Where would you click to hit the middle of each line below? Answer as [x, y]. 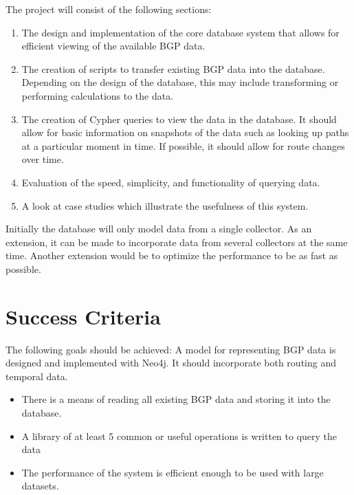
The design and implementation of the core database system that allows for [180, 32]
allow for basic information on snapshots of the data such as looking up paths [185, 132]
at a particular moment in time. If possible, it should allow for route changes [183, 145]
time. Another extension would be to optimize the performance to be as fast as [172, 255]
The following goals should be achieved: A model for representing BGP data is [171, 349]
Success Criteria [83, 316]
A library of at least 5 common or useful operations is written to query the [179, 436]
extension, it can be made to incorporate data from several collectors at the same [177, 242]
